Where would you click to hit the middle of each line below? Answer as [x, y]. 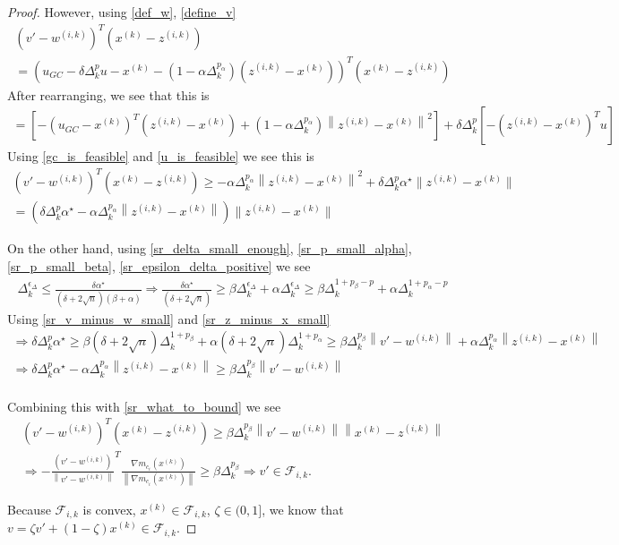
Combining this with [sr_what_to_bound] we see [144, 406]
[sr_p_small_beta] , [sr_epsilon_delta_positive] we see [159, 266]
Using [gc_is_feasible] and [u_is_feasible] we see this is [161, 156]
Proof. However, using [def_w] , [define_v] [122, 12]
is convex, [109, 509]
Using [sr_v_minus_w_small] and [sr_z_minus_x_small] [169, 318]
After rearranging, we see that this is [108, 94]
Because [29, 509]
